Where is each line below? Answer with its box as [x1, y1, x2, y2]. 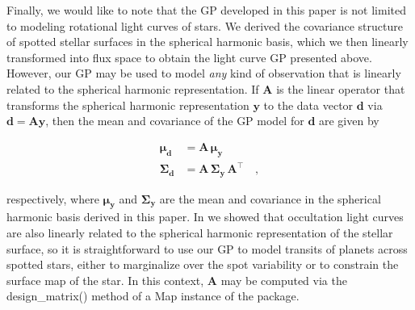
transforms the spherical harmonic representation [6, 96, 249, 113]
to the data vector [263, 96, 354, 113]
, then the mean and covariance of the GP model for [45, 112, 304, 129]
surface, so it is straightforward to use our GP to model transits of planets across [6, 240, 408, 257]
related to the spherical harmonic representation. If [6, 80, 259, 97]
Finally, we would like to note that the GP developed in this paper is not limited [6, 2, 406, 18]
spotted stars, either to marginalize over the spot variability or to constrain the [6, 256, 399, 273]
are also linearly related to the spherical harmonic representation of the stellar [6, 224, 393, 241]
